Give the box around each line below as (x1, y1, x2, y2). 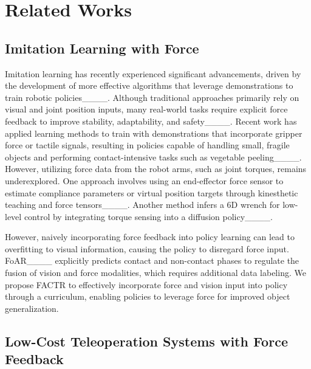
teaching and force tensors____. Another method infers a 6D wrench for (5, 198, 280, 211)
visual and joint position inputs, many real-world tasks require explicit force (5, 103, 288, 116)
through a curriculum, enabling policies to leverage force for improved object (5, 290, 290, 303)
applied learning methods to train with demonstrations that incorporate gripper (5, 126, 302, 139)
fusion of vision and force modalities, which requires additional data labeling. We (5, 266, 306, 279)
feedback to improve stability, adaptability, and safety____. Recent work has (5, 114, 297, 127)
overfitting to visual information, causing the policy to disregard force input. (5, 242, 289, 255)
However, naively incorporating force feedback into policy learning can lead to (5, 230, 295, 243)
